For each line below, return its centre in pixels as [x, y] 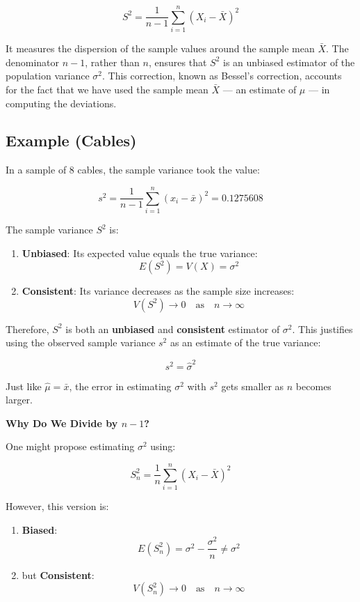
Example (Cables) [71, 140]
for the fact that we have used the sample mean [107, 89]
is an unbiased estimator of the [289, 62]
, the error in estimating [120, 386]
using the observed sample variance [81, 342]
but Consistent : [58, 574]
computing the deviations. [61, 103]
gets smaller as [253, 386]
